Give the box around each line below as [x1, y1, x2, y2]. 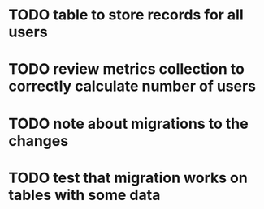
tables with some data [8, 186, 161, 204]
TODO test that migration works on [8, 168, 248, 187]
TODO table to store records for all [8, 6, 244, 24]
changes [8, 131, 69, 150]
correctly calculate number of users [8, 77, 257, 96]
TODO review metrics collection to [8, 60, 245, 79]
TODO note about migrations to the [8, 114, 249, 133]
